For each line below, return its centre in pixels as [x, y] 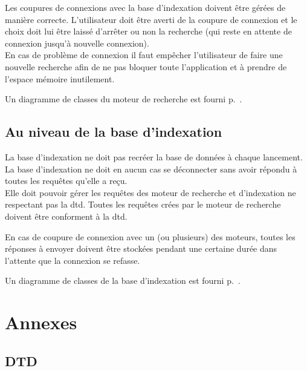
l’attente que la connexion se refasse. [73, 260]
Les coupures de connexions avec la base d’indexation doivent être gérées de [145, 7]
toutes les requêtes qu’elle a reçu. [66, 181]
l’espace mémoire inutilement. [60, 78]
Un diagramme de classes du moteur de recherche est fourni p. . [124, 99]
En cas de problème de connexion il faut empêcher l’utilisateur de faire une [144, 55]
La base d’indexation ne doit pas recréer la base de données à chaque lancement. [154, 156]
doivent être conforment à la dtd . [66, 216]
